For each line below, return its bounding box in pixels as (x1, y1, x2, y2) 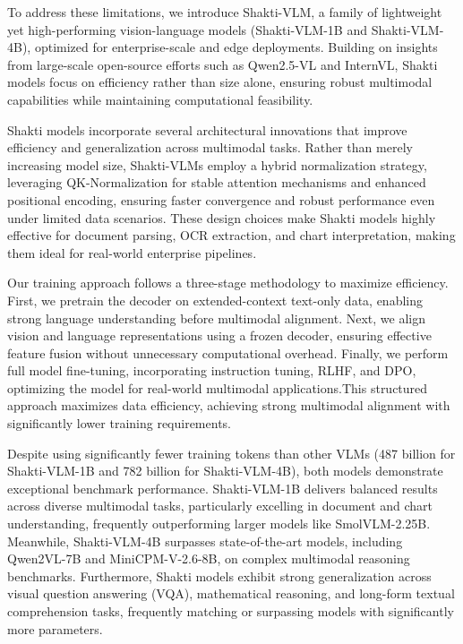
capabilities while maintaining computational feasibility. (7, 90, 313, 108)
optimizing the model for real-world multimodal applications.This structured (7, 378, 428, 397)
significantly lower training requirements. (7, 414, 231, 433)
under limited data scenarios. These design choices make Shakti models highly (7, 208, 436, 227)
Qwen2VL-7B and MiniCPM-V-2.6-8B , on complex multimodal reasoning (7, 549, 410, 568)
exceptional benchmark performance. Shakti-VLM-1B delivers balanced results (7, 478, 438, 497)
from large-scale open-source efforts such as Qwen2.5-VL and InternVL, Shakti (7, 55, 438, 73)
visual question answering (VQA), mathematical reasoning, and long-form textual (7, 584, 455, 603)
